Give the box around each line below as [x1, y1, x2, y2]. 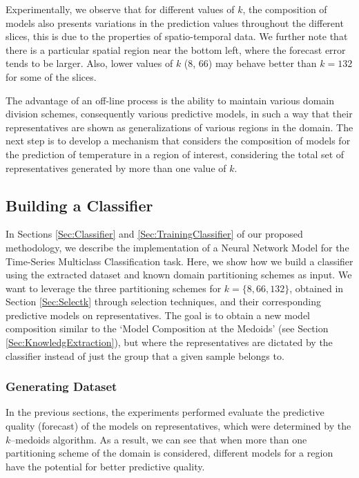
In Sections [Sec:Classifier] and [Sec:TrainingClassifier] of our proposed [6, 227, 303, 241]
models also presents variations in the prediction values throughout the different [6, 15, 344, 30]
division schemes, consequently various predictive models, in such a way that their [6, 106, 353, 121]
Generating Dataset [6, 378, 117, 395]
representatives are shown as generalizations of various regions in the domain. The [6, 119, 353, 134]
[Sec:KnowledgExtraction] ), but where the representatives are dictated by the [6, 335, 333, 350]
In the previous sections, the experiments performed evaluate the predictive [6, 405, 324, 419]
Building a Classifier [6, 194, 153, 216]
